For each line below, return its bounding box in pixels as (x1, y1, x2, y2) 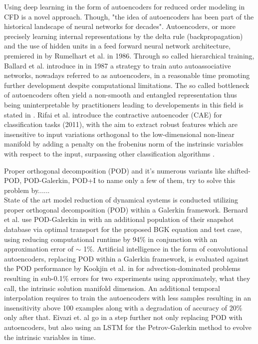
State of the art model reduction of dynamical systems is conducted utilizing (4, 194, 238, 205)
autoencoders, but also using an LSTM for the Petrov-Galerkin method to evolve (4, 322, 252, 332)
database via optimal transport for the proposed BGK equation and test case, (4, 224, 242, 234)
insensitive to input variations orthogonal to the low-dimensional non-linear (4, 128, 235, 139)
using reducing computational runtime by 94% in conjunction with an (4, 233, 218, 244)
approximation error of (4, 243, 74, 254)
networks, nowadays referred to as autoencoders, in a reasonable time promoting (4, 70, 250, 80)
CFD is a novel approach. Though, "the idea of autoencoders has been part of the (4, 11, 254, 21)
